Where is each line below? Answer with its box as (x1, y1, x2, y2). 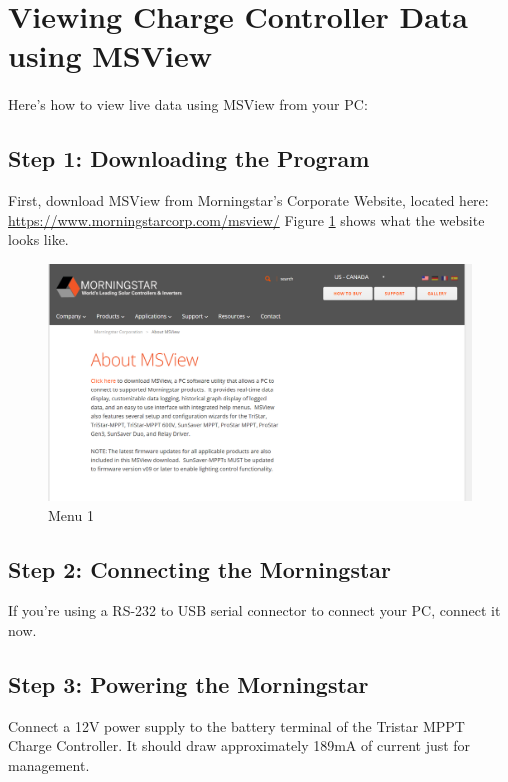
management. (8, 754, 90, 775)
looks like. (8, 229, 69, 250)
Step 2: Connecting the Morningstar (8, 553, 392, 584)
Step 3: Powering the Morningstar (8, 668, 369, 699)
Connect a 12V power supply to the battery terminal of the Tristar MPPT (8, 715, 465, 736)
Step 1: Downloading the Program (8, 143, 370, 174)
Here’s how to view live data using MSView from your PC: (8, 94, 368, 115)
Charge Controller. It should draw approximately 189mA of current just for (8, 735, 471, 756)
